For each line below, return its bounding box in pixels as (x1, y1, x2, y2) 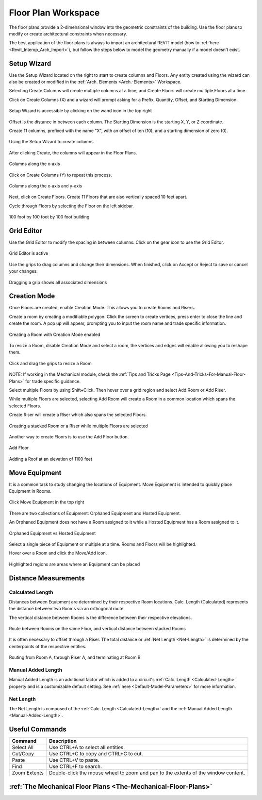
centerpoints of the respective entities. (9, 643, 87, 649)
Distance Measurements (9, 574, 85, 582)
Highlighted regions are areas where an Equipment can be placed (9, 561, 140, 567)
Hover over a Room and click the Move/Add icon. (9, 550, 107, 556)
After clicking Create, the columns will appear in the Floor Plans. (9, 150, 137, 155)
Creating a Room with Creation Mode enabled (9, 332, 100, 337)
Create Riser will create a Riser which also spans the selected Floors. (9, 412, 147, 417)
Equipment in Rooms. (9, 488, 52, 494)
